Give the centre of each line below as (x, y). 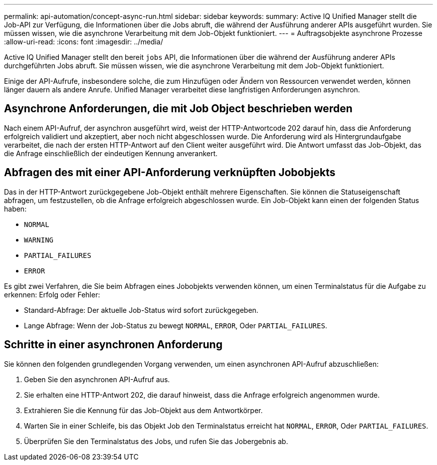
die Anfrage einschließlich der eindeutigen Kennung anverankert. (111, 153)
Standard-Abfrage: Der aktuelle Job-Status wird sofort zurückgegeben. (141, 310)
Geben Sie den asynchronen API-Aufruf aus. (97, 379)
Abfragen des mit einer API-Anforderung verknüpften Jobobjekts (170, 173)
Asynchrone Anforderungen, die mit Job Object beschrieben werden (178, 109)
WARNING (39, 240)
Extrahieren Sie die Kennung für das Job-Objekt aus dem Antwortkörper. (143, 410)
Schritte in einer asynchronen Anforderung (113, 345)
